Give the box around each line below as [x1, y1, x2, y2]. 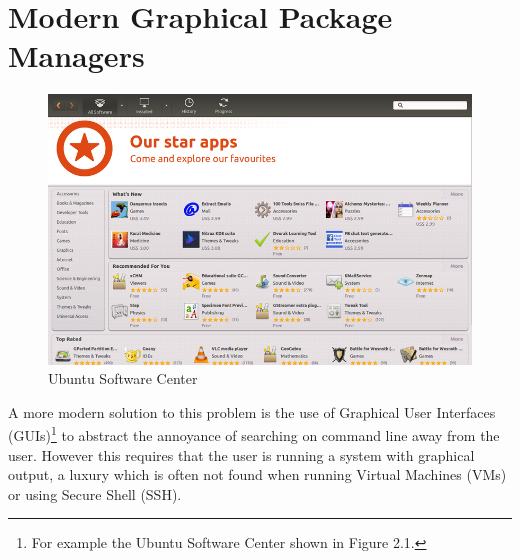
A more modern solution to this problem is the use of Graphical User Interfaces [8, 401, 496, 422]
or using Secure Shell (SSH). [8, 483, 182, 504]
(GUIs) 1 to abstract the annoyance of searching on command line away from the [8, 422, 500, 446]
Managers [8, 35, 145, 76]
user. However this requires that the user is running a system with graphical [8, 444, 475, 465]
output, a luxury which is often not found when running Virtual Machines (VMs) [8, 464, 507, 485]
